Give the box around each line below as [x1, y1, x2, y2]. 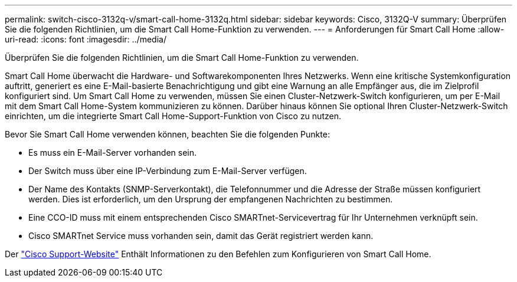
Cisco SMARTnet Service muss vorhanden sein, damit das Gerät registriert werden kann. [28, 231, 374, 241]
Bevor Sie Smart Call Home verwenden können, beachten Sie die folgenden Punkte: [5, 129, 330, 139]
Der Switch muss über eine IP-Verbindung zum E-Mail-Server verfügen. [28, 166, 307, 176]
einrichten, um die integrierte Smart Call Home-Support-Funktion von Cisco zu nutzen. [5, 111, 341, 121]
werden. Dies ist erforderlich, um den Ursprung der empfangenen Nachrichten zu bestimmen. [28, 194, 393, 204]
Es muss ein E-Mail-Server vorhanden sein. [28, 147, 197, 158]
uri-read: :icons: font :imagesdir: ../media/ [5, 34, 166, 44]
